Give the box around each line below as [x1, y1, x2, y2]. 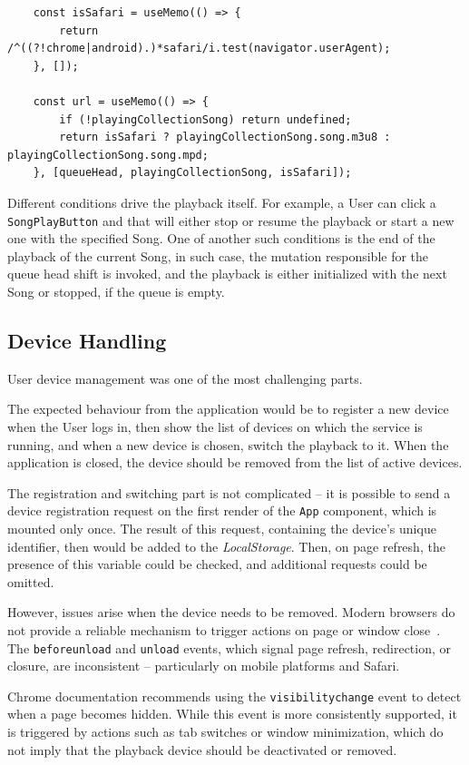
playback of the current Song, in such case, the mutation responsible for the [7, 246, 429, 265]
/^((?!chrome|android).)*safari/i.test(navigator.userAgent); [7, 42, 391, 55]
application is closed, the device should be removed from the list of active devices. [7, 453, 463, 472]
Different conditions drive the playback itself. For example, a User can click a [7, 192, 436, 211]
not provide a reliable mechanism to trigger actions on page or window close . [7, 620, 441, 639]
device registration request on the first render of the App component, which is [7, 501, 437, 520]
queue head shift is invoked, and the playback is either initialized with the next [7, 264, 447, 283]
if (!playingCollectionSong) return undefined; [59, 113, 352, 126]
